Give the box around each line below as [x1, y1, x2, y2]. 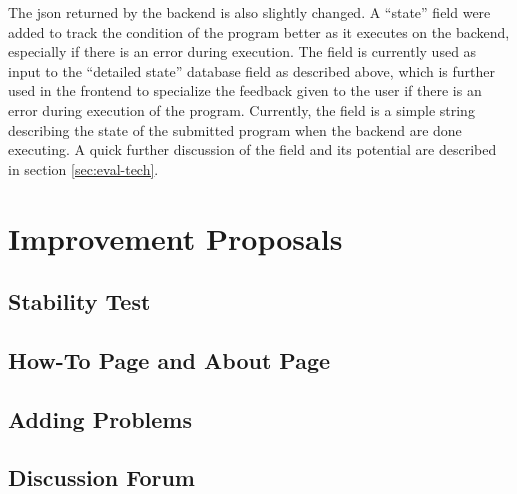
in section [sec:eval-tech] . [8, 158, 159, 179]
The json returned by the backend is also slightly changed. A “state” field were [8, 2, 491, 22]
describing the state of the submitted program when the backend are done [8, 119, 462, 140]
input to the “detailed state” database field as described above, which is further [8, 60, 496, 81]
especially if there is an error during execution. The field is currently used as [8, 41, 477, 62]
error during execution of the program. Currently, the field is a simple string [8, 99, 475, 120]
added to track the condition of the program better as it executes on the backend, [8, 21, 510, 42]
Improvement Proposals [8, 217, 343, 258]
